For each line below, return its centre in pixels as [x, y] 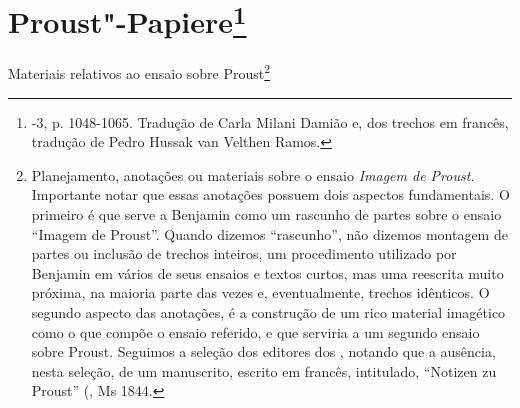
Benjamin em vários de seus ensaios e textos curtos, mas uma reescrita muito [267, 272]
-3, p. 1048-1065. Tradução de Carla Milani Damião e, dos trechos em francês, [270, 121]
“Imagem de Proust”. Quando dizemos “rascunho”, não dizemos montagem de [269, 233]
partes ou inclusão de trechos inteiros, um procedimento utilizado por [244, 253]
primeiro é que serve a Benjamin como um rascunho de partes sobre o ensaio [266, 214]
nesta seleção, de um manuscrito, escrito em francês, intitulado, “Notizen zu [264, 370]
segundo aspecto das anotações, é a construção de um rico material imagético [268, 312]
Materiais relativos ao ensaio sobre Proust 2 [139, 72]
